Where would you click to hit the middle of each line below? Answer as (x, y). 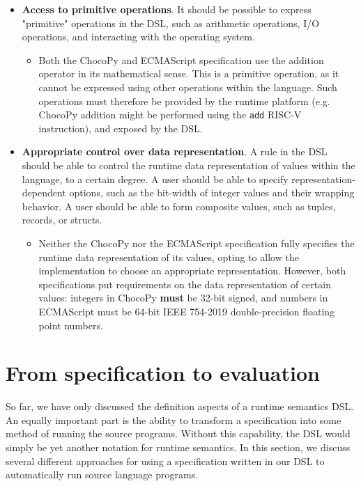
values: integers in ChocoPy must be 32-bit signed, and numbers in (183, 298)
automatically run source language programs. (102, 475)
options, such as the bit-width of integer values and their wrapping (212, 193)
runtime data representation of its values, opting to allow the (169, 257)
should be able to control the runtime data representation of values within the (189, 165)
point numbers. (71, 325)
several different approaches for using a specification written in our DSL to (165, 461)
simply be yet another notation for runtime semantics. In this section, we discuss (178, 447)
